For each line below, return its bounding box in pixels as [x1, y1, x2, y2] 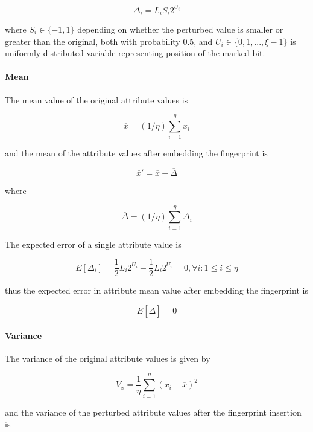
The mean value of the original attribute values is [5, 93, 188, 106]
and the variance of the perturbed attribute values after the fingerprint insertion [5, 405, 302, 418]
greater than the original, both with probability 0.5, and [5, 34, 213, 47]
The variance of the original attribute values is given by [5, 352, 210, 364]
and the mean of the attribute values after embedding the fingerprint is [5, 147, 268, 160]
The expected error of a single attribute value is [5, 237, 182, 250]
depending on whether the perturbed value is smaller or [77, 22, 283, 35]
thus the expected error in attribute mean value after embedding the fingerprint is [5, 284, 308, 297]
